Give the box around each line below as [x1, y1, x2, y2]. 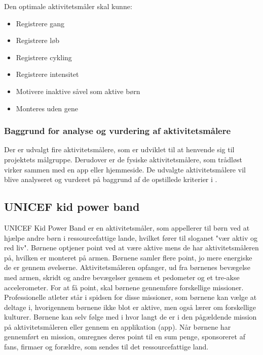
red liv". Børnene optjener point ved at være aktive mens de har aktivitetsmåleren [4, 242, 259, 253]
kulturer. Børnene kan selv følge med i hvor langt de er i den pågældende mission [4, 312, 257, 322]
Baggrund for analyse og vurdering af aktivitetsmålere [4, 124, 231, 137]
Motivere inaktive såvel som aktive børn [16, 85, 140, 96]
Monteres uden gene [16, 103, 79, 113]
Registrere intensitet [16, 69, 79, 79]
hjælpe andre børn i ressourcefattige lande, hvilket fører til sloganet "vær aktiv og [4, 232, 258, 243]
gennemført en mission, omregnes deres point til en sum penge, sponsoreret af [4, 331, 245, 342]
